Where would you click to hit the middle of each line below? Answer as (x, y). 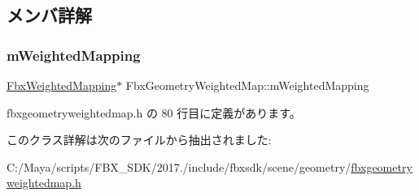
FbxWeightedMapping (62, 85)
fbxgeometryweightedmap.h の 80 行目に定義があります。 (154, 112)
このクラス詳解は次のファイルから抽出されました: (139, 140)
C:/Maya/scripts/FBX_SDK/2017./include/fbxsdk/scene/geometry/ (179, 166)
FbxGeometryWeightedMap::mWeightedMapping (247, 85)
